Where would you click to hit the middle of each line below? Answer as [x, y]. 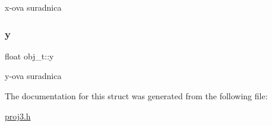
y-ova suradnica [33, 76]
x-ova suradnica [33, 7]
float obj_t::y [29, 56]
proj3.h [18, 116]
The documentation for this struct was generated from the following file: [136, 96]
